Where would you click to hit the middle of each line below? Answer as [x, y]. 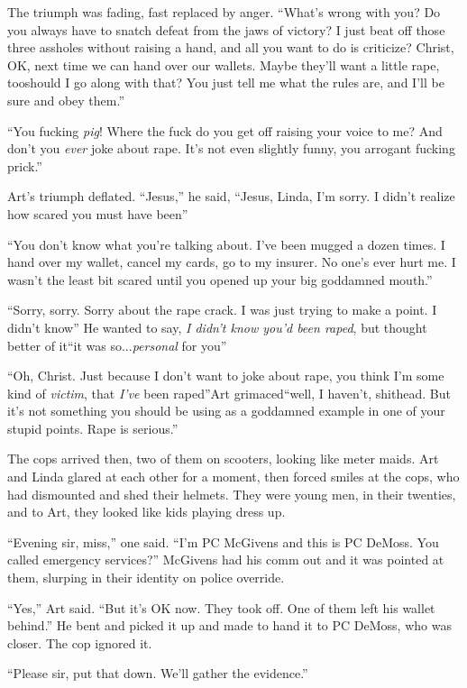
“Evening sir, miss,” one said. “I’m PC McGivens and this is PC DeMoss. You [223, 541]
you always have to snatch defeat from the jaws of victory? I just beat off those [226, 29]
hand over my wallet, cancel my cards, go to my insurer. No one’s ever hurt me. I [232, 262]
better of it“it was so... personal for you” [117, 345]
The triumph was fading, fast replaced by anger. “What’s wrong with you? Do [224, 12]
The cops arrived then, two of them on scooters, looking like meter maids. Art [223, 459]
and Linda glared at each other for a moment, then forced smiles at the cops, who [233, 477]
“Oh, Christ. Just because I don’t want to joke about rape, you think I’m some [226, 376]
